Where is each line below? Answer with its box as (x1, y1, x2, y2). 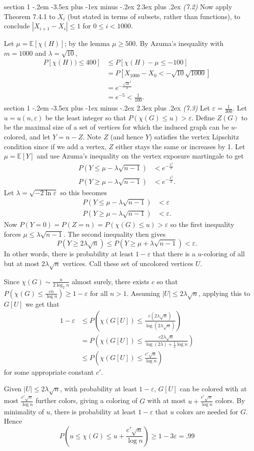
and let (29, 132, 50, 142)
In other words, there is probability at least (4, 248, 133, 259)
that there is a (152, 248, 196, 259)
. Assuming (127, 288, 160, 298)
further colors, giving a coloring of (35, 395, 138, 406)
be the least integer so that (45, 112, 127, 122)
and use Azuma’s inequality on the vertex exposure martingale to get (37, 151, 244, 161)
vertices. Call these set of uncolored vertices (63, 258, 193, 268)
